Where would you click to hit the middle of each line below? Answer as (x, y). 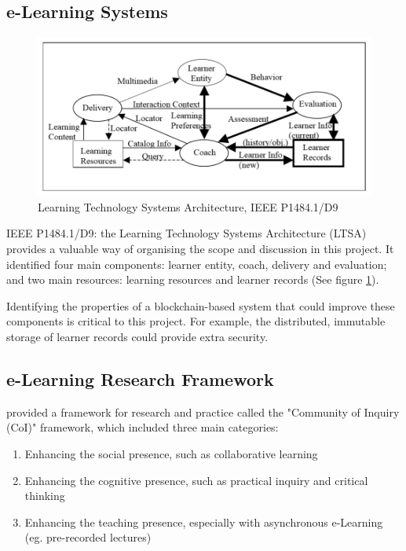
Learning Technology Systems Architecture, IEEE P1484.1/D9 (188, 206)
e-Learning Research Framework (140, 378)
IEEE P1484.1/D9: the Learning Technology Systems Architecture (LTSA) (187, 233)
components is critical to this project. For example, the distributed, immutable (196, 321)
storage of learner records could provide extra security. (137, 336)
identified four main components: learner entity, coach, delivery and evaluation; (197, 264)
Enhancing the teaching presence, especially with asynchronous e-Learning (204, 522)
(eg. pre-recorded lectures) (88, 537)
